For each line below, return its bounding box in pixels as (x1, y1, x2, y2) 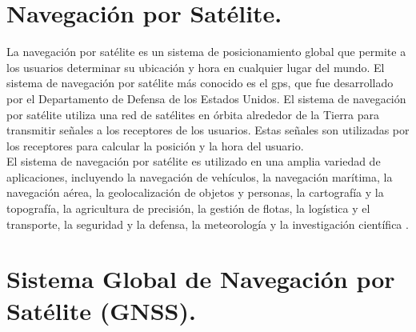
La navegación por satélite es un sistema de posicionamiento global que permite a (6, 43, 406, 60)
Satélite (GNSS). (6, 294, 196, 326)
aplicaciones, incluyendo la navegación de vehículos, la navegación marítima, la (6, 168, 393, 185)
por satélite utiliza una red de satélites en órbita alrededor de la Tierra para (6, 106, 380, 122)
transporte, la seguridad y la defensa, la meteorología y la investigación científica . (6, 215, 409, 232)
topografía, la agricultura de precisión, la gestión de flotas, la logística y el (6, 200, 370, 217)
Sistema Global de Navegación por (6, 262, 395, 295)
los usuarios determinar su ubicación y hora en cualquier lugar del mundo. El (6, 58, 385, 75)
